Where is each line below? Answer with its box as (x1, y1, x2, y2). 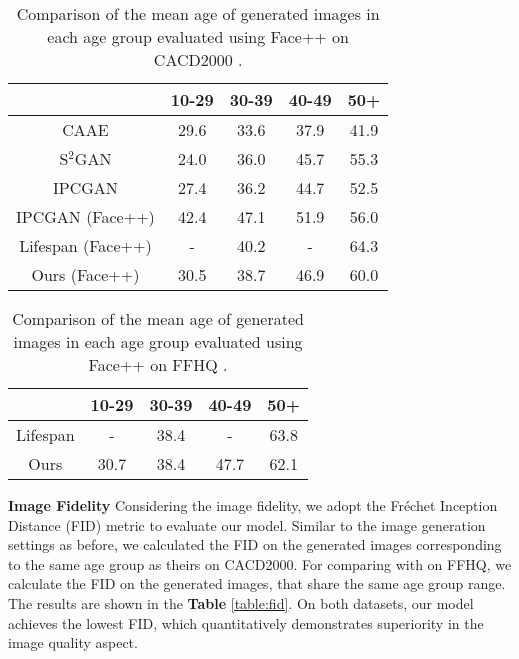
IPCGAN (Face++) (16, 205, 155, 228)
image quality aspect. (8, 632, 138, 653)
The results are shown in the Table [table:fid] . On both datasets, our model (8, 592, 474, 613)
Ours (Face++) (31, 263, 140, 286)
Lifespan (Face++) (19, 234, 152, 257)
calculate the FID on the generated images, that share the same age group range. (8, 573, 506, 594)
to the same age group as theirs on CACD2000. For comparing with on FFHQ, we (8, 553, 512, 574)
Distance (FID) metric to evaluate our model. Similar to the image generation (8, 514, 486, 535)
